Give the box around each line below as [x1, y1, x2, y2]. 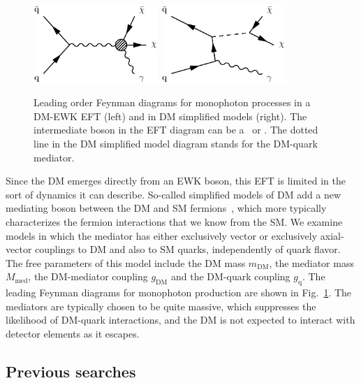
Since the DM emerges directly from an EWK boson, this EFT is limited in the [6, 173, 346, 188]
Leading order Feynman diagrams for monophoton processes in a [34, 95, 311, 110]
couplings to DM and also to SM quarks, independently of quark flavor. [35, 242, 341, 256]
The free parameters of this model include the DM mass [6, 255, 246, 270]
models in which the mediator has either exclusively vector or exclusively [6, 228, 318, 243]
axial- [320, 228, 344, 243]
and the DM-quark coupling [171, 269, 290, 284]
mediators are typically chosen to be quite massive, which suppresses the [6, 298, 316, 313]
